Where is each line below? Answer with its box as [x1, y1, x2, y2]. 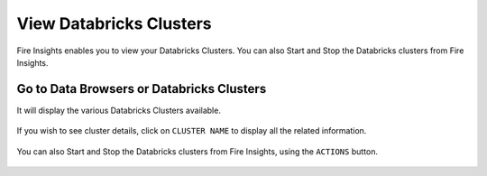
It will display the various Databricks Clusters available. [16, 105, 221, 116]
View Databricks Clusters [16, 14, 212, 33]
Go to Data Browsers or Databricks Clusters [16, 81, 267, 97]
